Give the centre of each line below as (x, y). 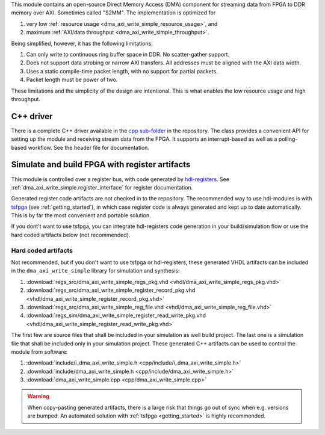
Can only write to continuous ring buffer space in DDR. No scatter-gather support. (128, 54)
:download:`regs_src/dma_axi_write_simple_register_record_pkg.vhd (111, 290)
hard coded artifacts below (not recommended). (71, 235)
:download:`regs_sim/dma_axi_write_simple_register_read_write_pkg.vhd (116, 315)
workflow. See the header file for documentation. (89, 147)
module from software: (39, 351)
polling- (288, 139)
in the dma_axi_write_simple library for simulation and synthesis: (95, 271)
